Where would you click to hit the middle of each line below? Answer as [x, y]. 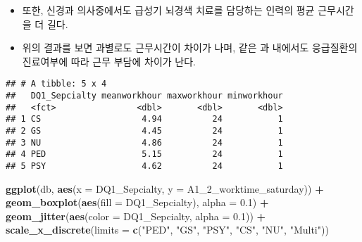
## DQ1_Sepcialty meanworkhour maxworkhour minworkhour [144, 96]
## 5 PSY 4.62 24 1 [144, 166]
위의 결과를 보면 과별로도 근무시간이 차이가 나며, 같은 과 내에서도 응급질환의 [190, 47]
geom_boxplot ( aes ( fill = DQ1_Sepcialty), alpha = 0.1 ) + [137, 202]
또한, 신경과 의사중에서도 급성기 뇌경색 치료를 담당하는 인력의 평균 [168, 10]
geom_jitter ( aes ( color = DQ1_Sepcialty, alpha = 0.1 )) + [136, 216]
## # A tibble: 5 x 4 [56, 84]
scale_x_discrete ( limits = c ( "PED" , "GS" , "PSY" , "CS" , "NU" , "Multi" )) [167, 230]
